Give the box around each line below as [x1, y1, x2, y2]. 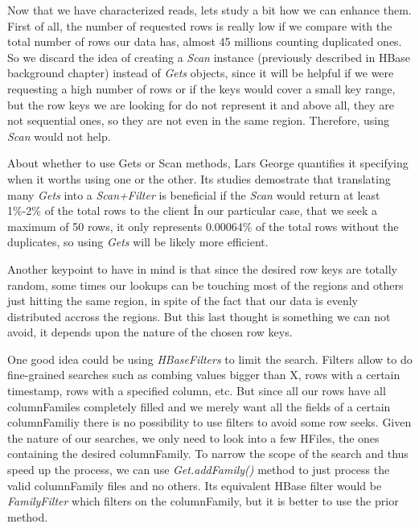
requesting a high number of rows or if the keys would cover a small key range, [7, 80, 396, 97]
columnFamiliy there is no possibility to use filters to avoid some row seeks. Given [7, 414, 412, 431]
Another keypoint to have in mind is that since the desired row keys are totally [7, 260, 398, 277]
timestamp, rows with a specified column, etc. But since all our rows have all [7, 382, 386, 399]
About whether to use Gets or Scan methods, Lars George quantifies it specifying [7, 155, 409, 171]
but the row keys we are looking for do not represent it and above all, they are [7, 96, 395, 113]
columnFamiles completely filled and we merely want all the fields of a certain [7, 398, 391, 415]
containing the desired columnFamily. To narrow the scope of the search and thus [7, 445, 409, 462]
